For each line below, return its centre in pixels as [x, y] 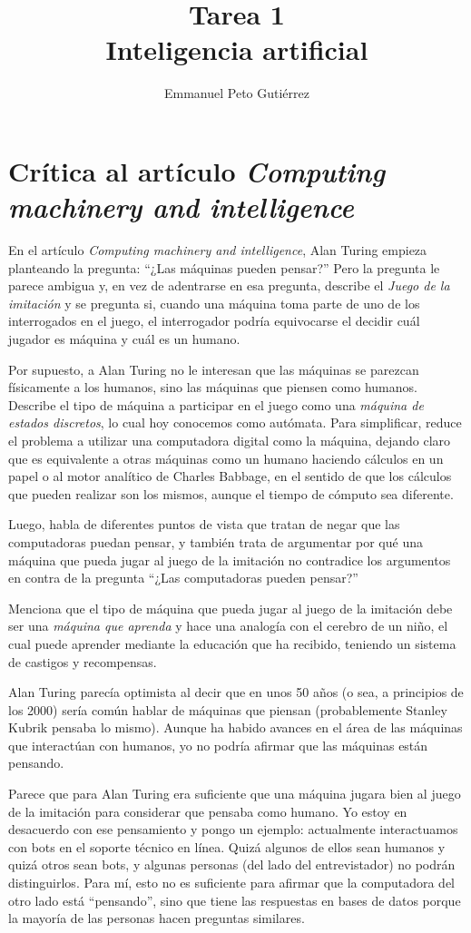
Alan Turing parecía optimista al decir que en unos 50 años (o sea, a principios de [236, 692]
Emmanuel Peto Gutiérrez [236, 93]
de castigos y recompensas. [83, 661]
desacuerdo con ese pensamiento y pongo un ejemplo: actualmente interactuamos [233, 829]
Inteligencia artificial [237, 49]
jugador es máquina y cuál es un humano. [124, 339]
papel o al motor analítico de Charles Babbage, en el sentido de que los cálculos [230, 476]
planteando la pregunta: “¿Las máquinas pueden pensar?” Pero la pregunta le [224, 267]
